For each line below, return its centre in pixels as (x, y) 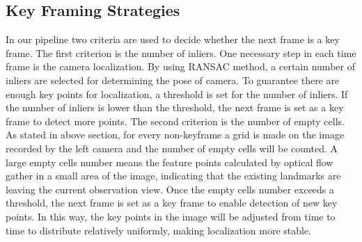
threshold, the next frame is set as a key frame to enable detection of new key (172, 203)
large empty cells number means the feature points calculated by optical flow (170, 162)
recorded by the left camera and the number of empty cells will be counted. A (172, 148)
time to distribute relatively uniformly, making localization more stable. (159, 230)
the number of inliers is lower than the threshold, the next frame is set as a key (175, 107)
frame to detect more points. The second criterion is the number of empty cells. (175, 121)
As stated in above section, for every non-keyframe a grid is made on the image (175, 135)
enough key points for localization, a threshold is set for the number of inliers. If (177, 94)
